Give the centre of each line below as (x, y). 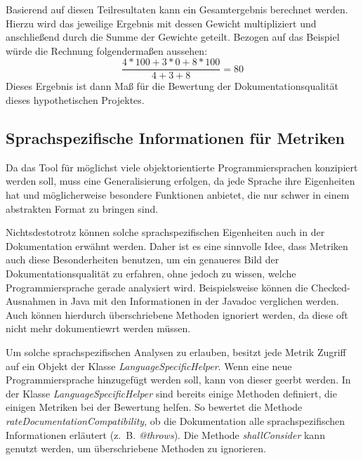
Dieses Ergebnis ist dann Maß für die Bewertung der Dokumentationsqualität (172, 86)
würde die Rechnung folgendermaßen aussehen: (107, 50)
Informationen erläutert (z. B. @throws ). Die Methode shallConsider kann (165, 434)
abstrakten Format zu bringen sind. (82, 208)
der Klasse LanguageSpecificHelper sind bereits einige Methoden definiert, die (171, 393)
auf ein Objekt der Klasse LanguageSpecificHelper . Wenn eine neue (149, 366)
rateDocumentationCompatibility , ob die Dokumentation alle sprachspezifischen (176, 420)
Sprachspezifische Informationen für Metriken (175, 138)
